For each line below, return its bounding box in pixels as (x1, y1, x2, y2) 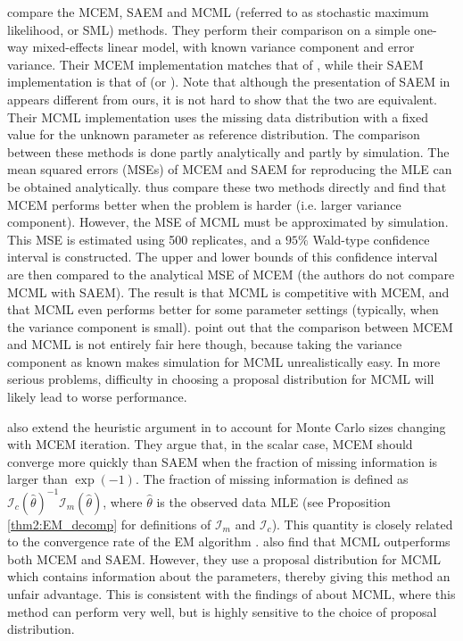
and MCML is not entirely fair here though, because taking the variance (7, 335, 402, 354)
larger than (7, 470, 68, 488)
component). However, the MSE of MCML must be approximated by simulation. (7, 212, 449, 231)
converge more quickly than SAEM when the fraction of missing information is (7, 452, 438, 470)
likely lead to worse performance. (7, 387, 187, 406)
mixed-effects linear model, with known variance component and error (32, 37, 415, 56)
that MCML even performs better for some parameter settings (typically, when (7, 300, 439, 319)
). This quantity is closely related (271, 514, 453, 533)
